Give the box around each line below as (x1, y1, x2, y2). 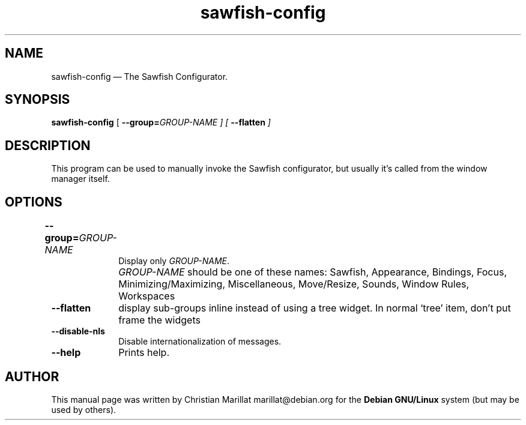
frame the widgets (118, 314, 201, 327)
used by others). (51, 404, 116, 415)
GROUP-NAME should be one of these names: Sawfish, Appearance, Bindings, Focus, (118, 266, 507, 279)
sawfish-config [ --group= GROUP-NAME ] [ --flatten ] (51, 117, 271, 128)
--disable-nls (51, 326, 105, 337)
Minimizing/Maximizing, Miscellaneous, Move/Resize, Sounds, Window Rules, (118, 278, 470, 291)
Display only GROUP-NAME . (118, 256, 230, 267)
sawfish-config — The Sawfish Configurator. (51, 71, 228, 82)
